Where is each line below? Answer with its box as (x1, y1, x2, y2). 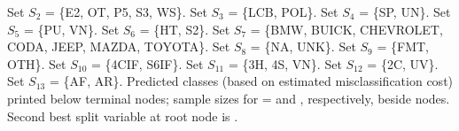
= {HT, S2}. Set (139, 19, 230, 38)
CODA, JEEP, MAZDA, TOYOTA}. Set (7, 37, 230, 56)
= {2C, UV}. (367, 54, 439, 73)
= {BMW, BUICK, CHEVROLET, (250, 19, 443, 38)
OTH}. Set (7, 54, 66, 73)
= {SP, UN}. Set (359, 3, 451, 20)
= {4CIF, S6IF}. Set (91, 54, 204, 73)
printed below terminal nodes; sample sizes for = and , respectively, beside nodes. (7, 89, 450, 107)
